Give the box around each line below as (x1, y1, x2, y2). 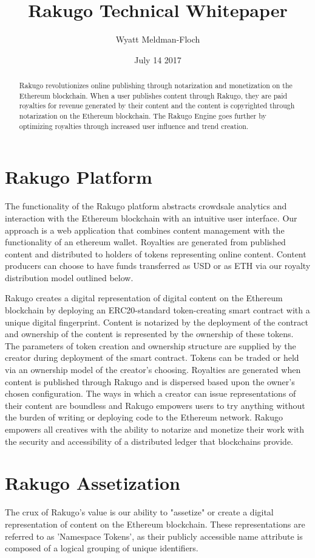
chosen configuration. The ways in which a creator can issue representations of (5, 387, 296, 400)
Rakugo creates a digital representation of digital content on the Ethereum (5, 291, 283, 304)
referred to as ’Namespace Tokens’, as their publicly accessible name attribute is (5, 529, 303, 542)
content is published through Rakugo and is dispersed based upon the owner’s (5, 375, 295, 388)
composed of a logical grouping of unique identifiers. (5, 542, 198, 554)
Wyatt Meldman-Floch (115, 33, 200, 46)
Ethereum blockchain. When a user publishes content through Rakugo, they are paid (19, 90, 288, 100)
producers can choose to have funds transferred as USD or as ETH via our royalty (5, 259, 311, 272)
